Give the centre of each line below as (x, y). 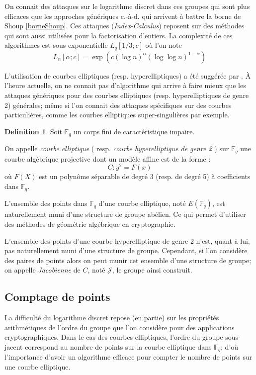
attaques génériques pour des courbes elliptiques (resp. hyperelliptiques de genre (127, 95)
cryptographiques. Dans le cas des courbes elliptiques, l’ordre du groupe (114, 337)
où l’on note (164, 45)
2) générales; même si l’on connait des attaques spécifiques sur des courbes (118, 105)
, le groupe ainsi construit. (152, 270)
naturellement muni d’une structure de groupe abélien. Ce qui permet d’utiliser (125, 214)
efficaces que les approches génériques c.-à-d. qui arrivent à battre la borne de (123, 16)
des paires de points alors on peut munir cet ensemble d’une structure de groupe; (128, 260)
